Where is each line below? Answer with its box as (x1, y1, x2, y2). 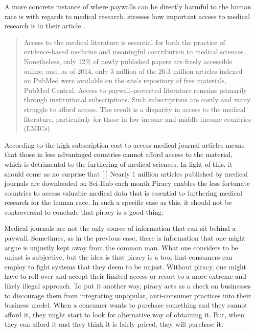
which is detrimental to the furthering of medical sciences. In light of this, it (4, 158, 232, 169)
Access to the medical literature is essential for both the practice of (23, 37, 225, 47)
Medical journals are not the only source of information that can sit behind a (4, 223, 236, 233)
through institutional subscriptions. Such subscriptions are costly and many (23, 94, 251, 105)
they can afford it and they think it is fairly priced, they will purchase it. (4, 319, 223, 329)
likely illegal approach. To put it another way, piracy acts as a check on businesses (4, 281, 251, 291)
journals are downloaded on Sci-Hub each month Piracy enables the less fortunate (4, 178, 250, 188)
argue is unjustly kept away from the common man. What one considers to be (4, 242, 238, 252)
